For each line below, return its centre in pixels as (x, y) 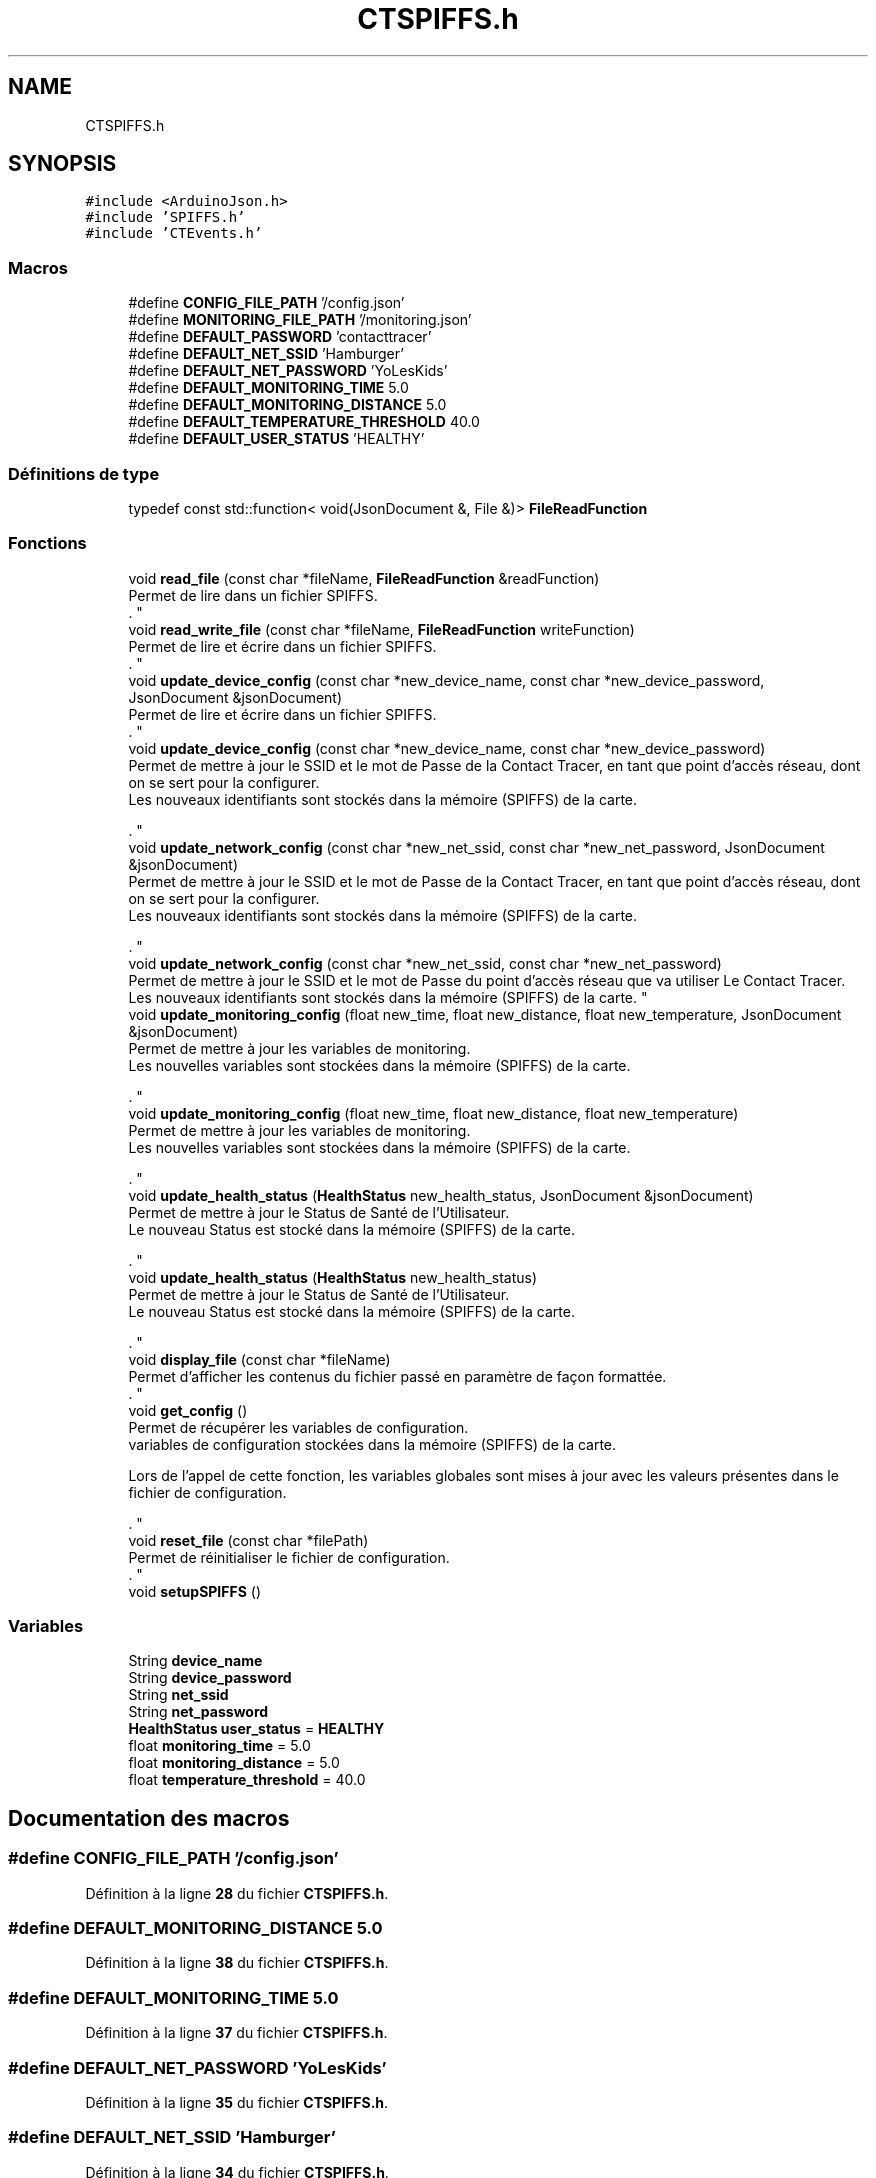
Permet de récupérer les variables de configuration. (298, 1427)
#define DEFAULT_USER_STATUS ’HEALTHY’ (276, 439)
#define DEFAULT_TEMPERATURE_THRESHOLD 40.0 (304, 422)
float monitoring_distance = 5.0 (234, 1763)
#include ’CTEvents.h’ (174, 233)
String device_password (210, 1678)
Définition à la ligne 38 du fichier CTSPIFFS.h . (237, 1963)
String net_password (198, 1712)
